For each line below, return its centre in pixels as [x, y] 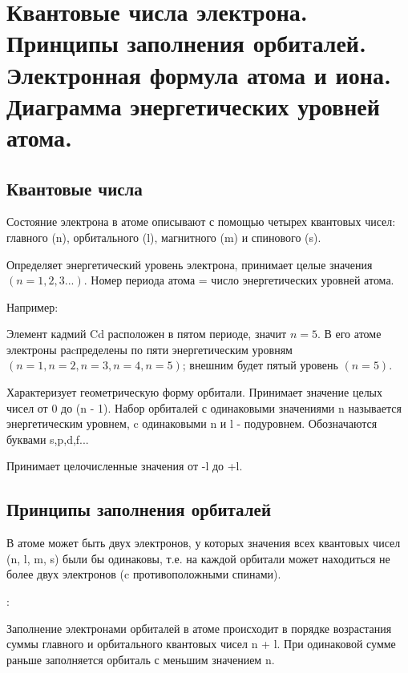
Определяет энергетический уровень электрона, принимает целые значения [190, 264]
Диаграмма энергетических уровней [193, 105]
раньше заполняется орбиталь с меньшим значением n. [141, 659]
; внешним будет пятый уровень [260, 365]
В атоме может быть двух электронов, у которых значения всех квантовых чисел [204, 543]
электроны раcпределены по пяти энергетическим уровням [149, 349]
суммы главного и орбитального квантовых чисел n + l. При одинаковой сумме [201, 644]
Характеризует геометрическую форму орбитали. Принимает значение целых [195, 392]
